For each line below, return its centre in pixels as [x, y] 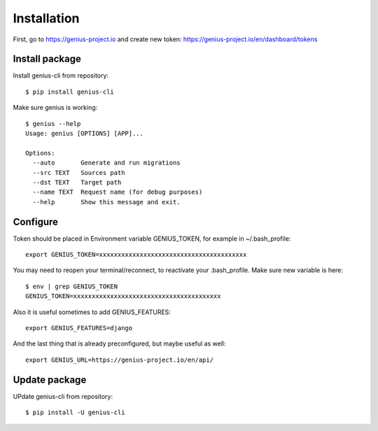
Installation [46, 18]
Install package [47, 59]
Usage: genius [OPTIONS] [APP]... [84, 134]
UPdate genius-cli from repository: [63, 396]
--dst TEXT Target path [77, 182]
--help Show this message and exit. [107, 202]
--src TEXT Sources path [79, 172]
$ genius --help [53, 123]
